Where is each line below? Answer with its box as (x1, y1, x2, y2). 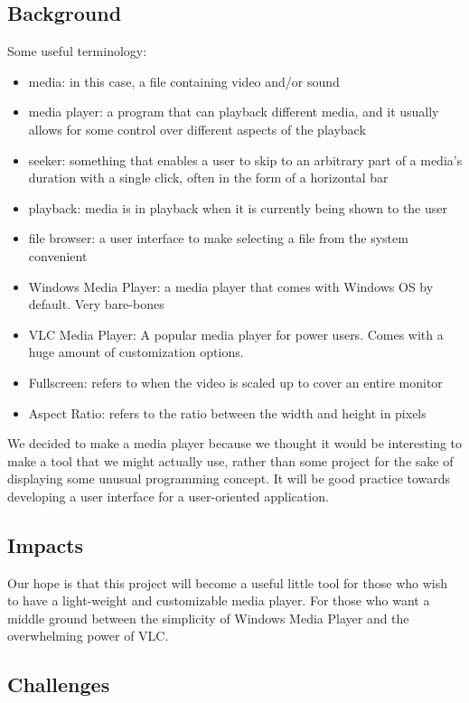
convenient (28, 246, 88, 265)
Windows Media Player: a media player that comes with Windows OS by (28, 277, 434, 295)
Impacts (7, 530, 84, 558)
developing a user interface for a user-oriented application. (7, 486, 329, 505)
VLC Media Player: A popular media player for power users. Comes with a (28, 324, 444, 343)
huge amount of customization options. (28, 342, 244, 361)
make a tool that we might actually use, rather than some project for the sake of (7, 451, 454, 470)
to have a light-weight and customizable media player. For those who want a (7, 591, 430, 610)
